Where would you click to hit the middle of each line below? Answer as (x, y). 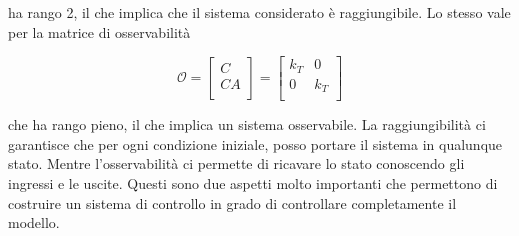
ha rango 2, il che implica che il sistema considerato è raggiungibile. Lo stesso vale (259, 12)
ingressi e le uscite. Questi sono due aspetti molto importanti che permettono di (253, 182)
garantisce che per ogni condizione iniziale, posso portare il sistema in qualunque (255, 143)
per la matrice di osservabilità (99, 31)
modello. (34, 222)
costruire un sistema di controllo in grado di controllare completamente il (232, 202)
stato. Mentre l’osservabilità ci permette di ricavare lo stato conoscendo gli (236, 163)
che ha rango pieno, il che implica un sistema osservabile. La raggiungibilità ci (247, 124)
